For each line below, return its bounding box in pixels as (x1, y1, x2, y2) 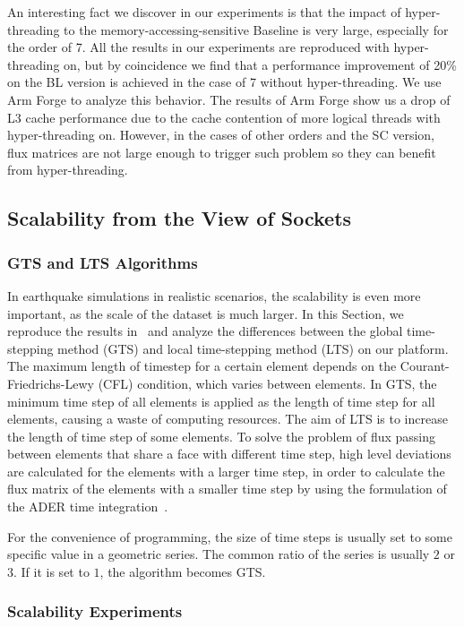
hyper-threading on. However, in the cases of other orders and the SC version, (7, 125, 434, 144)
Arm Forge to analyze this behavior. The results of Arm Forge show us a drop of (7, 90, 451, 108)
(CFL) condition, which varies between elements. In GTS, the (98, 374, 437, 392)
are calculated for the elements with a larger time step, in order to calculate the (7, 461, 445, 480)
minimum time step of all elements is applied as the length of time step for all (7, 391, 435, 410)
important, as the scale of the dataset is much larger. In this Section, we (7, 304, 404, 322)
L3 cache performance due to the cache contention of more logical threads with (7, 107, 441, 126)
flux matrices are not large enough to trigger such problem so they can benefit (7, 142, 436, 161)
